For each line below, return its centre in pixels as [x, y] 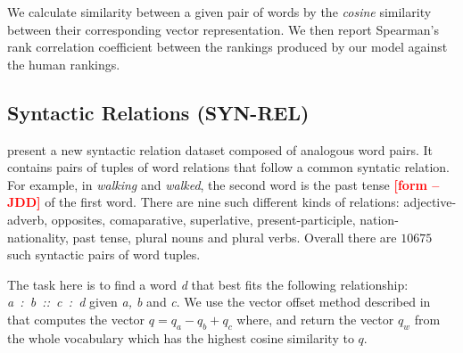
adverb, [28, 219]
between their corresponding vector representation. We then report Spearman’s [223, 29]
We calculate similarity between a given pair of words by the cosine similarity [219, 12]
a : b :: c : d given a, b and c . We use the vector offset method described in [219, 302]
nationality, [38, 237]
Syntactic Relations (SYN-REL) [158, 112]
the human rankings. [64, 64]
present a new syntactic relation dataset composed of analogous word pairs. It [220, 149]
